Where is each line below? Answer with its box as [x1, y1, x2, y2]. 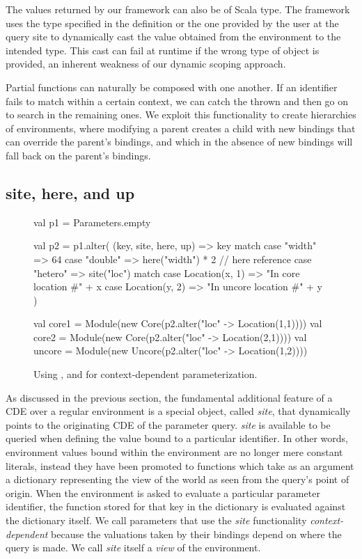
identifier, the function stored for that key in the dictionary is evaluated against [6, 499, 346, 514]
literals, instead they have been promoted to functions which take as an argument [6, 458, 354, 473]
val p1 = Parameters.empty [33, 214, 151, 229]
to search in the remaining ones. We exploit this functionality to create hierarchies [6, 107, 356, 122]
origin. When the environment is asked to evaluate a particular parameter [6, 485, 320, 500]
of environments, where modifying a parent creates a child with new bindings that [6, 120, 356, 135]
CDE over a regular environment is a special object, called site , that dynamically [6, 404, 351, 418]
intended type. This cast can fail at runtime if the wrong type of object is [6, 42, 320, 57]
